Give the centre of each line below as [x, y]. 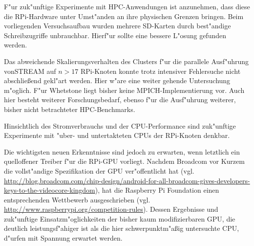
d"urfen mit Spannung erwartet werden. [63, 238]
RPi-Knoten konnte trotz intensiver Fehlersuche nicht [160, 71]
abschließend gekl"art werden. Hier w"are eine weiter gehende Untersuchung [117, 80]
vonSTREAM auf [30, 71]
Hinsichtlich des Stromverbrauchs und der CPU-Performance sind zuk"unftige [120, 125]
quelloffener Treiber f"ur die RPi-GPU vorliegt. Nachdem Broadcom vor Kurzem [124, 161]
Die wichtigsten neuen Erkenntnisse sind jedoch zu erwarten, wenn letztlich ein [122, 151]
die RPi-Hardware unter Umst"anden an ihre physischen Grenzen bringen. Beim [124, 16]
